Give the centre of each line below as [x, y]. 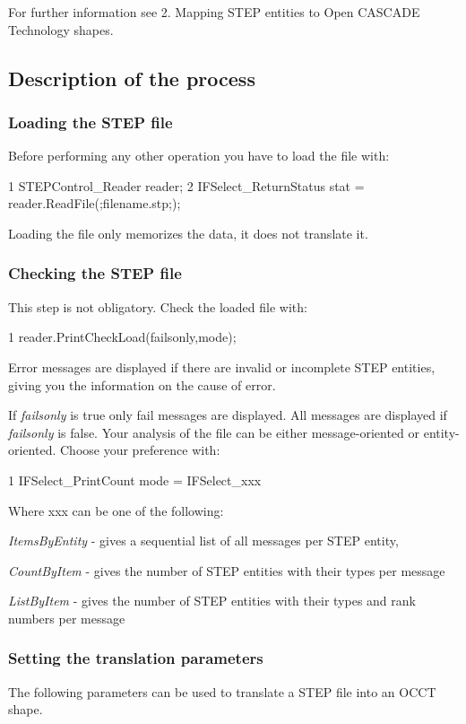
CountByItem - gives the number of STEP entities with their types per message [227, 570]
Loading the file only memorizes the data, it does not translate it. [188, 233]
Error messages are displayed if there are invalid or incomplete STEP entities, [222, 366]
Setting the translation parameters [136, 658]
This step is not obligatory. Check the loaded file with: [158, 306]
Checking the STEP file [95, 273]
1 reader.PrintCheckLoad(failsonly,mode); [122, 337]
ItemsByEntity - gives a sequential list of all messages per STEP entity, [203, 541]
